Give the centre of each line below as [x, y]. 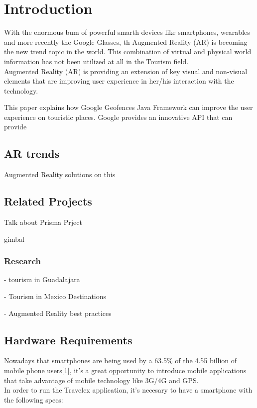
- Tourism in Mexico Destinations [55, 296]
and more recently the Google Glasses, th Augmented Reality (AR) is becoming [126, 42]
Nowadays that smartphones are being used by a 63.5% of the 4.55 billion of [121, 360]
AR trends [32, 153]
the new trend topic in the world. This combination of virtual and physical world [128, 51]
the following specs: [34, 399]
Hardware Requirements [68, 340]
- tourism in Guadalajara [42, 279]
